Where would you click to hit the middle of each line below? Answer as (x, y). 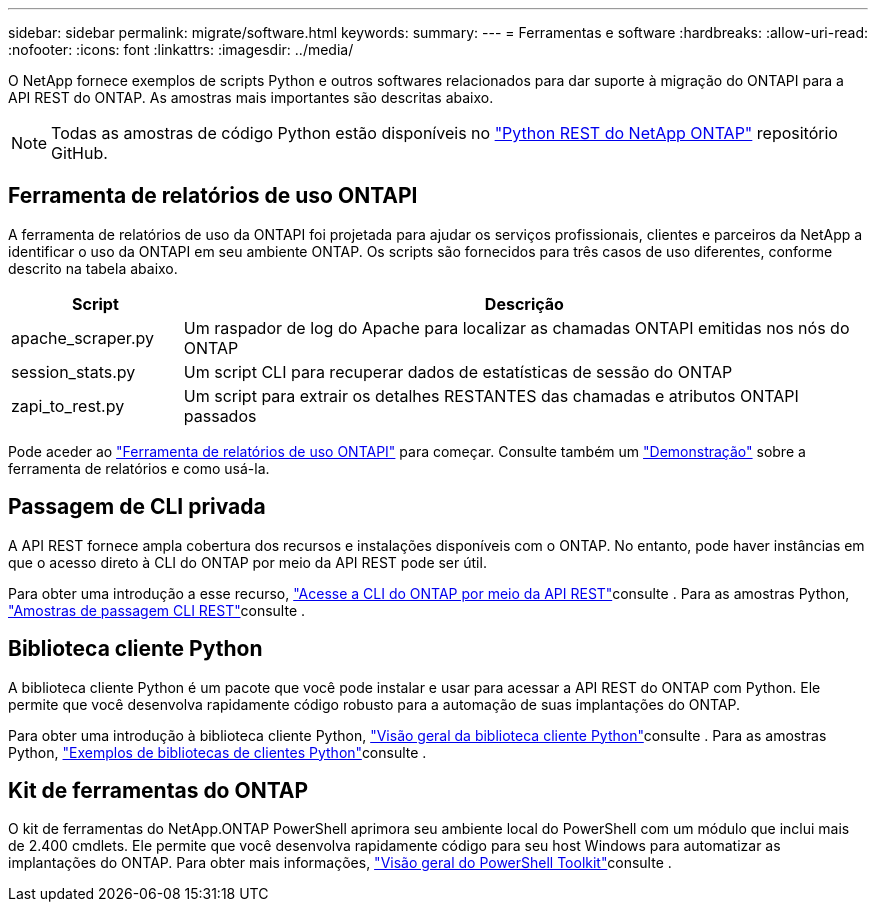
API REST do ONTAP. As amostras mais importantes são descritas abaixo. (251, 97)
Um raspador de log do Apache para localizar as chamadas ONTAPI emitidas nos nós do (516, 327)
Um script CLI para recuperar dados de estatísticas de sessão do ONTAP (458, 371)
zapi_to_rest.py (68, 405)
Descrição (524, 303)
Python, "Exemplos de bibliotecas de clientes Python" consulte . (217, 752)
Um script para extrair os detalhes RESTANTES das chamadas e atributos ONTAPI (491, 395)
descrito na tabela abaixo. (93, 268)
